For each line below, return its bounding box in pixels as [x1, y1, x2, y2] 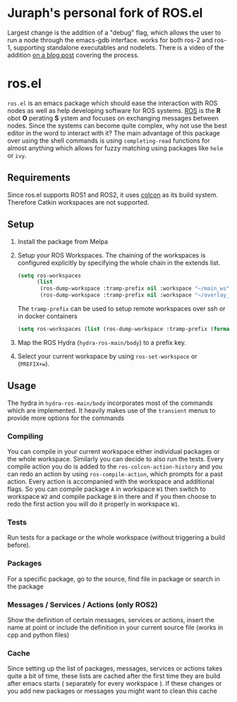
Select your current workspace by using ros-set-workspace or [17, 351, 197, 361]
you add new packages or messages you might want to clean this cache [7, 686, 217, 696]
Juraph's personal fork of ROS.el [7, 5, 203, 21]
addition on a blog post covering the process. [7, 51, 140, 59]
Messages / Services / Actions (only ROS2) [7, 600, 158, 610]
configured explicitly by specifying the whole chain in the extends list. [17, 258, 221, 267]
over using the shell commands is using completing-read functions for [7, 136, 210, 145]
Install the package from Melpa [17, 237, 108, 246]
